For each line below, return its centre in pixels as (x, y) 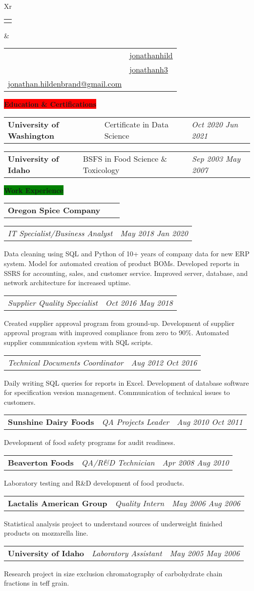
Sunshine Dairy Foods (51, 422)
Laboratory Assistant (127, 553)
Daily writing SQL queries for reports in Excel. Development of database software (127, 382)
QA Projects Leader (136, 422)
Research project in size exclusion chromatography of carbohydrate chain (113, 573)
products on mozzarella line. (46, 533)
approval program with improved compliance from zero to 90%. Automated (116, 332)
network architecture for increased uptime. (67, 283)
